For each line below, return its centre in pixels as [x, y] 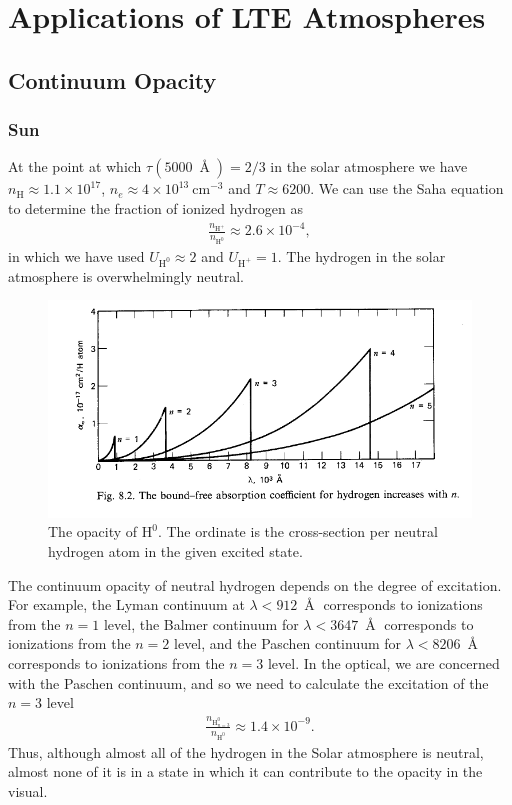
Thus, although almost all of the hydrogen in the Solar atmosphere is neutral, [246, 751]
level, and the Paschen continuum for [288, 643]
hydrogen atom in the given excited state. [175, 551]
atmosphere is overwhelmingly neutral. [126, 275]
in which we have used [76, 255]
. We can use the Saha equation [407, 188]
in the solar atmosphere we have [369, 166]
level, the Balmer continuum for [201, 623]
